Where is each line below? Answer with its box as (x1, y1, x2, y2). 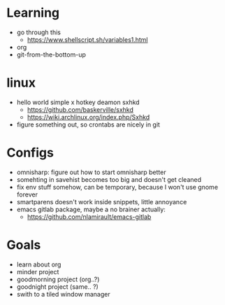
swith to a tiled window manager (16, 290, 110, 298)
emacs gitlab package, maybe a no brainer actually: (16, 205, 166, 213)
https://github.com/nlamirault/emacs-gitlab (27, 212, 152, 221)
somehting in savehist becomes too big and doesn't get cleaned (16, 175, 202, 183)
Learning (6, 5, 60, 21)
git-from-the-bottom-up (16, 50, 87, 59)
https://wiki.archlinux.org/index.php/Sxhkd (27, 113, 150, 121)
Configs (6, 145, 54, 161)
